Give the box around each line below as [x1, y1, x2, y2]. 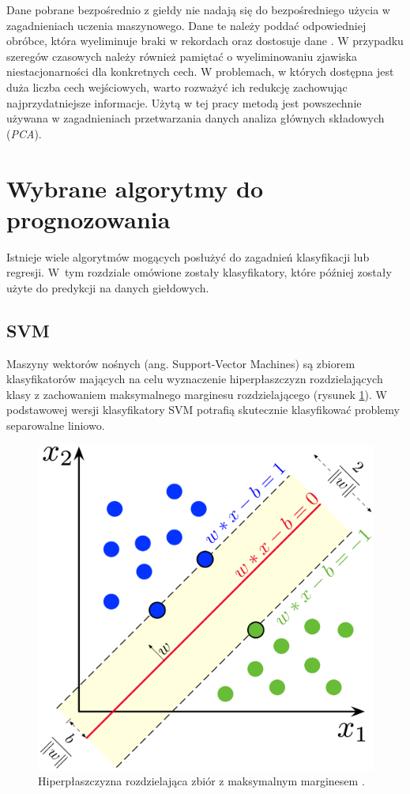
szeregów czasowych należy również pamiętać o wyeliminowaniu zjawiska [6, 47, 357, 64]
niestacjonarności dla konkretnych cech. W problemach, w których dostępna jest [6, 63, 394, 80]
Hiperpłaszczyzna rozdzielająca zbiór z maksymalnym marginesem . [38, 773, 365, 789]
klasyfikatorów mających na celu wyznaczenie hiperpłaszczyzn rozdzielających [6, 371, 383, 387]
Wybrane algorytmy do [6, 171, 263, 204]
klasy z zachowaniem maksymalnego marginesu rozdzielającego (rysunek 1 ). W [6, 386, 387, 402]
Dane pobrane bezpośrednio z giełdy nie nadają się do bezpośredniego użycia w [6, 2, 390, 17]
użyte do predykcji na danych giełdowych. [6, 279, 209, 295]
